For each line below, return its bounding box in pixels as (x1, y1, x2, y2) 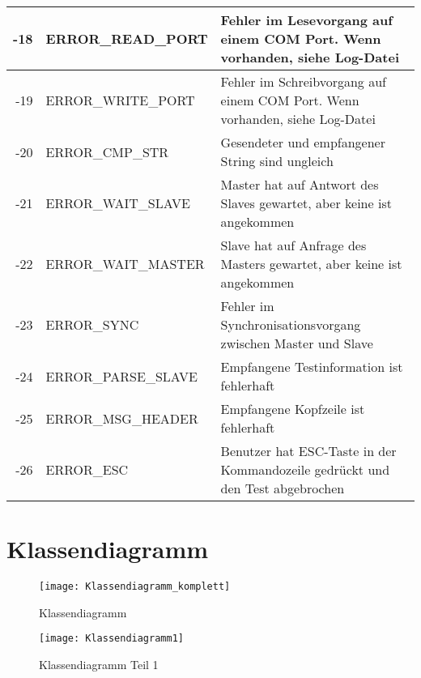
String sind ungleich (220, 151, 334, 170)
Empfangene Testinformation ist (220, 357, 403, 376)
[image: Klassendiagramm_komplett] (39, 581, 231, 593)
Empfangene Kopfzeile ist (220, 399, 365, 418)
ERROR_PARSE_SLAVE (45, 366, 198, 386)
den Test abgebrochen (220, 479, 345, 497)
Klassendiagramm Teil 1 (39, 656, 159, 673)
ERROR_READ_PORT (45, 29, 208, 48)
